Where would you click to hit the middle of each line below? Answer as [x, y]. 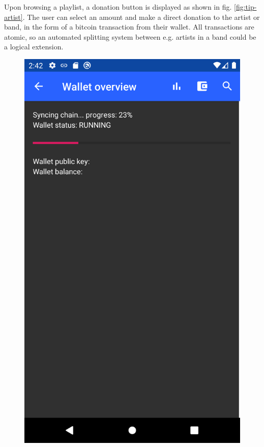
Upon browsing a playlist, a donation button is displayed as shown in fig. [118, 7]
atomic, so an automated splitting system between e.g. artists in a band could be [130, 36]
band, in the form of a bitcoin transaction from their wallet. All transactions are [129, 27]
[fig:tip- [245, 7]
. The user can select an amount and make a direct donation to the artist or [141, 17]
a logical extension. [34, 47]
